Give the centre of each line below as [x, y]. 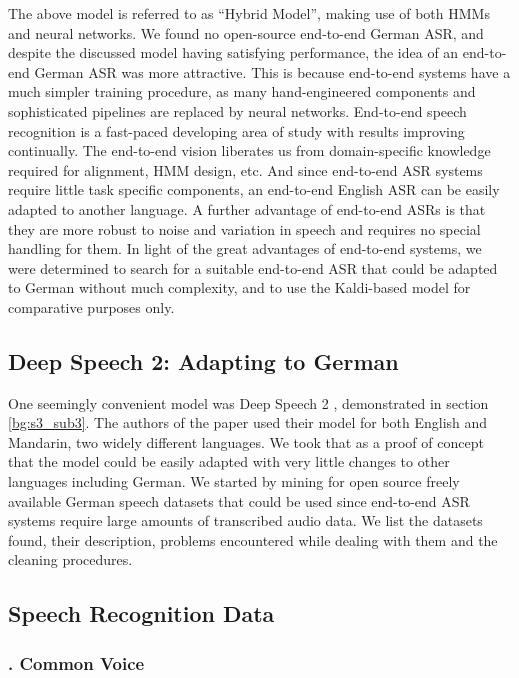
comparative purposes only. [91, 306]
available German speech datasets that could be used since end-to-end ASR [239, 500]
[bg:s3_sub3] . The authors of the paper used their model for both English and [248, 422]
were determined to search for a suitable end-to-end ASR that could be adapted [253, 267]
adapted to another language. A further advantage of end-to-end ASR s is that [247, 208]
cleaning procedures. [70, 559]
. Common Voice [76, 662]
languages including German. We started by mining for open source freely [234, 481]
